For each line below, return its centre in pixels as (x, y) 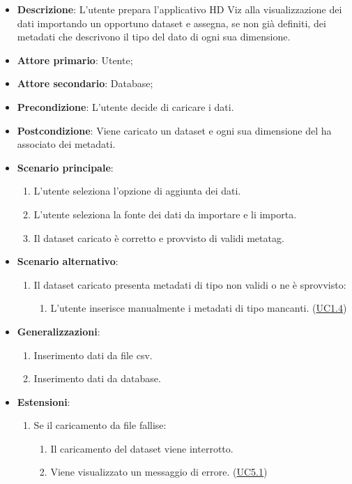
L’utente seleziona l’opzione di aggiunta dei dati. (137, 191)
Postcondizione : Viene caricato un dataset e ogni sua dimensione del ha (174, 130)
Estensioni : (44, 401)
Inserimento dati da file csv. (93, 355)
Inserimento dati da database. (97, 378)
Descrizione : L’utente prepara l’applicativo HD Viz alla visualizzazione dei (179, 9)
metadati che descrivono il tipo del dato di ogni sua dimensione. (154, 37)
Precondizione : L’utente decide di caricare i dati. (125, 106)
